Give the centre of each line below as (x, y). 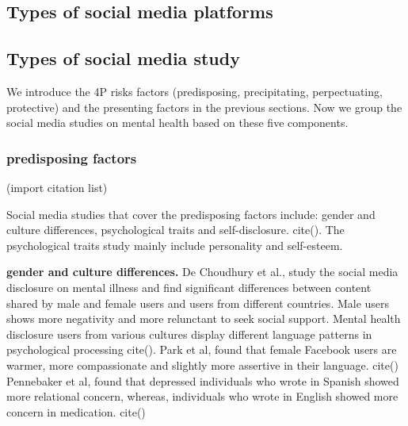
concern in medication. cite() (76, 411)
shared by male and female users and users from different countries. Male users (198, 303)
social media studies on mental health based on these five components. (177, 123)
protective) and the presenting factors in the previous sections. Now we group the (204, 107)
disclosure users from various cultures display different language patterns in (189, 334)
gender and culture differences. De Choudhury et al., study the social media (202, 272)
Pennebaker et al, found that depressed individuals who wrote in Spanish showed (203, 380)
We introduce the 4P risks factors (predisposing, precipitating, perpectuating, (194, 91)
